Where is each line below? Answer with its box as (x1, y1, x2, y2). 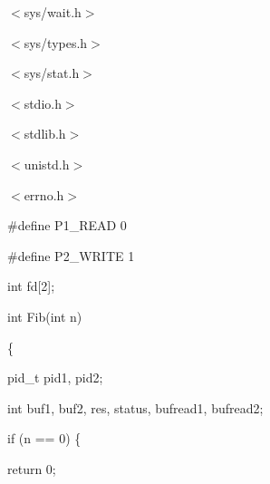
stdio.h (24, 93, 62, 112)
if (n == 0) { (7, 429, 82, 448)
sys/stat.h (24, 63, 80, 82)
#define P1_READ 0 (7, 216, 127, 235)
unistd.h (24, 154, 70, 173)
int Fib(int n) (7, 306, 82, 325)
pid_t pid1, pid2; (7, 368, 103, 387)
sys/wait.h (24, 3, 82, 21)
